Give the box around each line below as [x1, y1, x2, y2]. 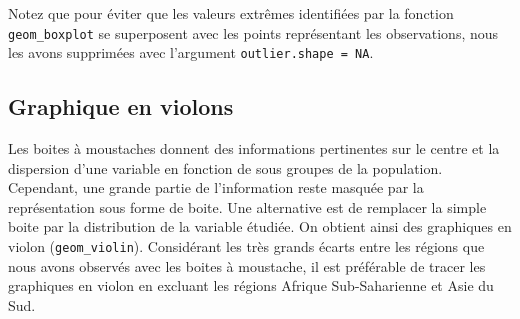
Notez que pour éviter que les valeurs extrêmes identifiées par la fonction [8, 3, 454, 23]
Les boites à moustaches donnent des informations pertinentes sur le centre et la [8, 138, 500, 159]
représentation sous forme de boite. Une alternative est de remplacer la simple [8, 196, 487, 217]
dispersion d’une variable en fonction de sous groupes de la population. [8, 157, 443, 178]
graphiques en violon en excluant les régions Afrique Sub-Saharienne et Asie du [8, 275, 494, 296]
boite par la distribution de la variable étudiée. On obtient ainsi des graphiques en [8, 216, 512, 237]
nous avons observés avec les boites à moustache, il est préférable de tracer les [8, 255, 486, 276]
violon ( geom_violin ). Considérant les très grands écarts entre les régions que [8, 236, 485, 257]
